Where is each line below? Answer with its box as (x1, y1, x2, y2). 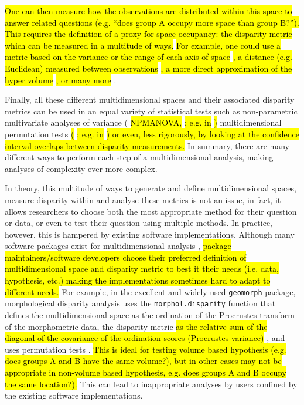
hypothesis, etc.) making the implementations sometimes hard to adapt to (5, 274, 271, 286)
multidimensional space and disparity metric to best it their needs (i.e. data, (5, 262, 279, 275)
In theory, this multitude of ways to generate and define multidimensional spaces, (5, 182, 296, 194)
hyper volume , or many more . (5, 73, 117, 86)
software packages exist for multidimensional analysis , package (5, 239, 231, 252)
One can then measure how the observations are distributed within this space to (5, 5, 292, 16)
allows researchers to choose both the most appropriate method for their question (5, 205, 297, 217)
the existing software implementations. (5, 389, 143, 401)
